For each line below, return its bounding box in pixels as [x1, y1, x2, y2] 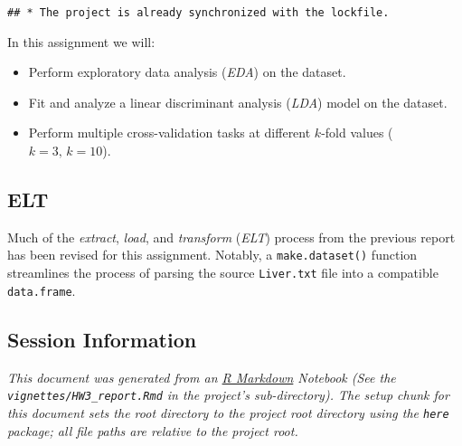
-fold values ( [321, 123, 393, 142]
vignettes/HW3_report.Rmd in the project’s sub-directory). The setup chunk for [7, 385, 449, 404]
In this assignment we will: [7, 32, 156, 51]
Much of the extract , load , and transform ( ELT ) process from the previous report [7, 227, 456, 246]
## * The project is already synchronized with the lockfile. [7, 6, 390, 19]
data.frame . [7, 280, 76, 299]
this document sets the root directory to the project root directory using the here [7, 403, 449, 422]
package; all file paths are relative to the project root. [7, 421, 298, 440]
